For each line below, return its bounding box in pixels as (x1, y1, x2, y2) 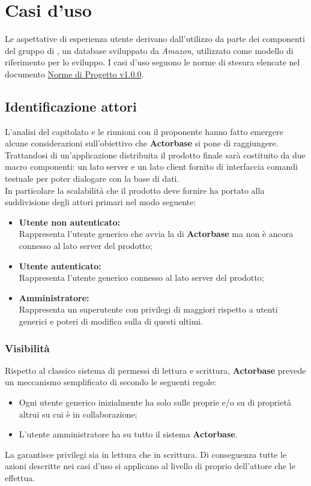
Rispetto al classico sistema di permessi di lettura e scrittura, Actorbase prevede (5, 364, 306, 376)
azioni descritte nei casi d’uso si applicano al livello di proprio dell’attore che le (5, 460, 295, 472)
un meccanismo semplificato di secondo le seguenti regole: (5, 376, 217, 388)
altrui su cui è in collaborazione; (19, 407, 137, 420)
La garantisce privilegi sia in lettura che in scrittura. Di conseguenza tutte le (5, 448, 287, 460)
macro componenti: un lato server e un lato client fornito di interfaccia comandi (5, 160, 298, 173)
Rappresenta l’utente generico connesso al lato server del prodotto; (19, 271, 264, 284)
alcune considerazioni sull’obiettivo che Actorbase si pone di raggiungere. (5, 137, 279, 149)
